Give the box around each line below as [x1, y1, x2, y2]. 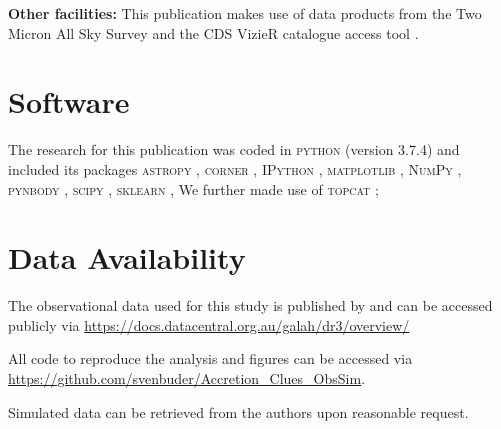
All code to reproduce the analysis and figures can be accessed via [8, 348, 413, 369]
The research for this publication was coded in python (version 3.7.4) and [8, 139, 460, 160]
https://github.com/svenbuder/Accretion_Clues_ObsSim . [8, 368, 366, 388]
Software [8, 81, 130, 122]
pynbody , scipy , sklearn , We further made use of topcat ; [8, 178, 379, 199]
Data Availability [8, 237, 246, 278]
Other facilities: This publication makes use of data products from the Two [8, 3, 482, 23]
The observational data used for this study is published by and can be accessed [8, 295, 493, 316]
